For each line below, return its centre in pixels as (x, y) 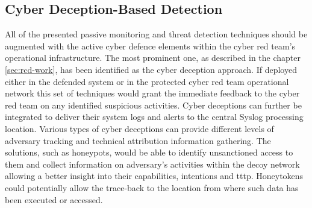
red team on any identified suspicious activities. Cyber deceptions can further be (153, 105)
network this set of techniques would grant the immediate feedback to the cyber (152, 93)
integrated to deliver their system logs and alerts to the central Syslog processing (154, 117)
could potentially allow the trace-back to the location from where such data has (152, 187)
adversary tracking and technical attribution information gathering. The (138, 140)
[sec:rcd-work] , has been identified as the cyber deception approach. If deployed (151, 69)
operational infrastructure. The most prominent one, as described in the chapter (153, 58)
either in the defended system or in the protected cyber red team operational (147, 81)
